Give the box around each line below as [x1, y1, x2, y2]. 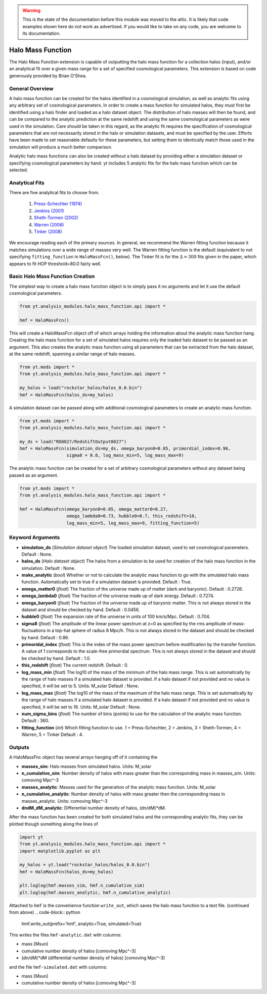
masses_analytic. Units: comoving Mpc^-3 [21, 798, 108, 804]
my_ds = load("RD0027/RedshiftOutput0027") [19, 439, 127, 444]
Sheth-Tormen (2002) [34, 215, 79, 221]
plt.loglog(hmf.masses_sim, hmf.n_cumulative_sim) [19, 883, 145, 888]
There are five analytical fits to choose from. [9, 190, 100, 196]
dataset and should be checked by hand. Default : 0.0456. [21, 607, 140, 613]
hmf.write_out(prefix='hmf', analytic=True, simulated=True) [21, 921, 142, 927]
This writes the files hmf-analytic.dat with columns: [9, 932, 122, 938]
